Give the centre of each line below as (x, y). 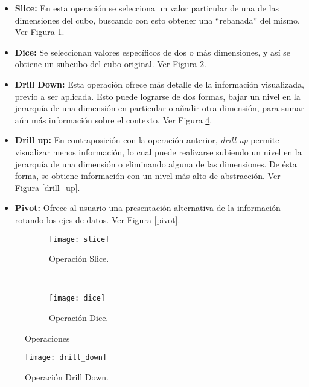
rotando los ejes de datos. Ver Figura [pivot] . (97, 219)
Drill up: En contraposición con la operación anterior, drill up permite (147, 140)
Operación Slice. (79, 259)
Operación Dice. (79, 317)
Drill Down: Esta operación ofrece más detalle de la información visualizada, (159, 84)
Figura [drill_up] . (47, 187)
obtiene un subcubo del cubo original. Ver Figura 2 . (110, 64)
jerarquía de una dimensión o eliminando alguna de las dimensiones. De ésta (156, 164)
